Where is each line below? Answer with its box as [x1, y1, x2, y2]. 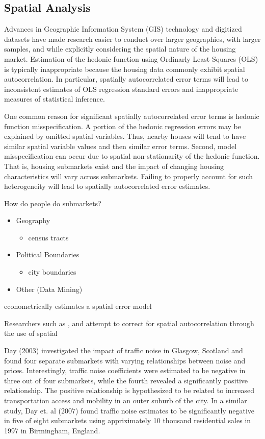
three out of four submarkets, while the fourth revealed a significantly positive [4, 375, 248, 385]
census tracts [28, 232, 69, 242]
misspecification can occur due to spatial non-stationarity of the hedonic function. [4, 151, 260, 161]
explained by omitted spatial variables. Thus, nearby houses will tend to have [4, 131, 246, 141]
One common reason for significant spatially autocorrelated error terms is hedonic [4, 110, 259, 121]
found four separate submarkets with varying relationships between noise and [4, 355, 246, 365]
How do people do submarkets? [4, 198, 101, 208]
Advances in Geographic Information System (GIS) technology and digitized [4, 23, 242, 34]
